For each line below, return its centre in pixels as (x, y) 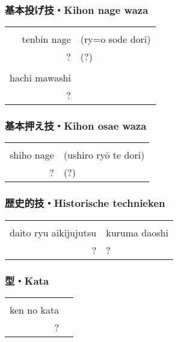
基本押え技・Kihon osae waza (76, 126)
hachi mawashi (40, 78)
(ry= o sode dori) (115, 39)
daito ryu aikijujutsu (53, 232)
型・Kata (27, 280)
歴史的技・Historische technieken (85, 203)
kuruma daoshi (137, 232)
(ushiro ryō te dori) (104, 155)
